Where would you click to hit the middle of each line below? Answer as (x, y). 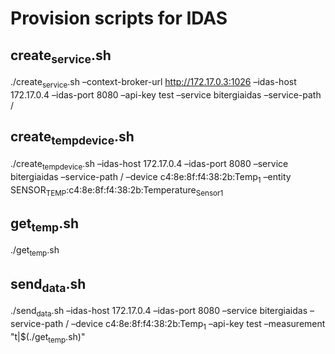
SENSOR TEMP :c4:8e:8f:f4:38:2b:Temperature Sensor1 (117, 190)
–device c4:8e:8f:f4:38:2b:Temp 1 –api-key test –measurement (198, 324)
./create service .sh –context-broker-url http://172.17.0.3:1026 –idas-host (153, 83)
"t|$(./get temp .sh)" (48, 337)
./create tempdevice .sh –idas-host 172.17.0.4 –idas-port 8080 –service (149, 164)
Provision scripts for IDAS (119, 18)
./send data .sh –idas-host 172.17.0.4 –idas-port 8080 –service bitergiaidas (159, 312)
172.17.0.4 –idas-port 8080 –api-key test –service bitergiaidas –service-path (166, 94)
